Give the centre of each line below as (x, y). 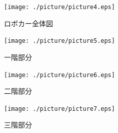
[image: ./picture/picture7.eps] (59, 109)
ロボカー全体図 (28, 23)
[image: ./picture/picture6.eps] (59, 75)
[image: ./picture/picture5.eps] (59, 41)
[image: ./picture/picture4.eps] (59, 7)
